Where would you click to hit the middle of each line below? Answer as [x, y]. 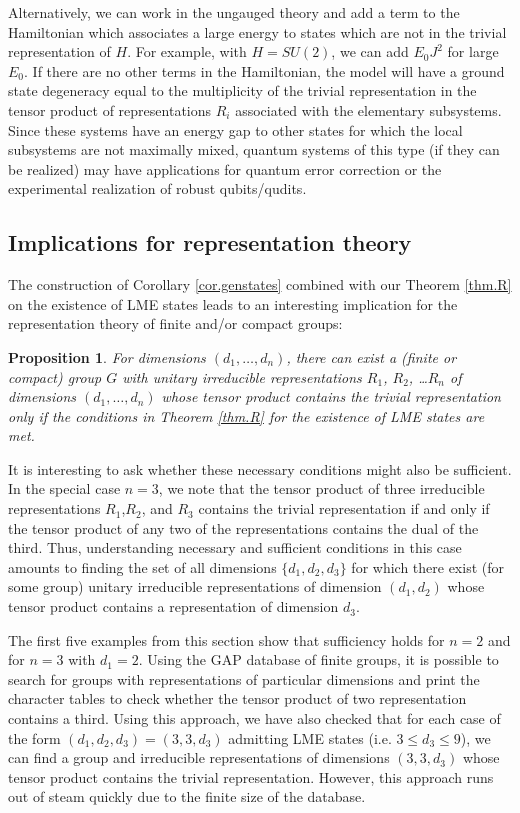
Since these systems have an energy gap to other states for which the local [235, 129]
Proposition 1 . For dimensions [107, 356]
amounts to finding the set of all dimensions [142, 566]
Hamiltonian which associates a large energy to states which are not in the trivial [257, 31]
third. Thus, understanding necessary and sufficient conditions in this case [235, 547]
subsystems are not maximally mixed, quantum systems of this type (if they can [254, 149]
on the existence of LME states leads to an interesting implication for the [233, 303]
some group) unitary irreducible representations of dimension [195, 586]
